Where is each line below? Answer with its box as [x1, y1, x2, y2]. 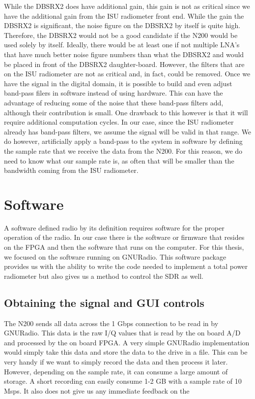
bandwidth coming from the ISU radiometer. [4, 165, 139, 175]
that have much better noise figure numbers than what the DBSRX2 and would [4, 49, 244, 59]
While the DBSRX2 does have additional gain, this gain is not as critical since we [4, 1, 250, 11]
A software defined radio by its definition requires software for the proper [4, 222, 225, 233]
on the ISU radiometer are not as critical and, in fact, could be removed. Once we [4, 68, 251, 79]
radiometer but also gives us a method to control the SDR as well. [4, 270, 203, 281]
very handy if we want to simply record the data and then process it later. [4, 356, 228, 366]
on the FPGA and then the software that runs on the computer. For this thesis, [4, 242, 244, 252]
